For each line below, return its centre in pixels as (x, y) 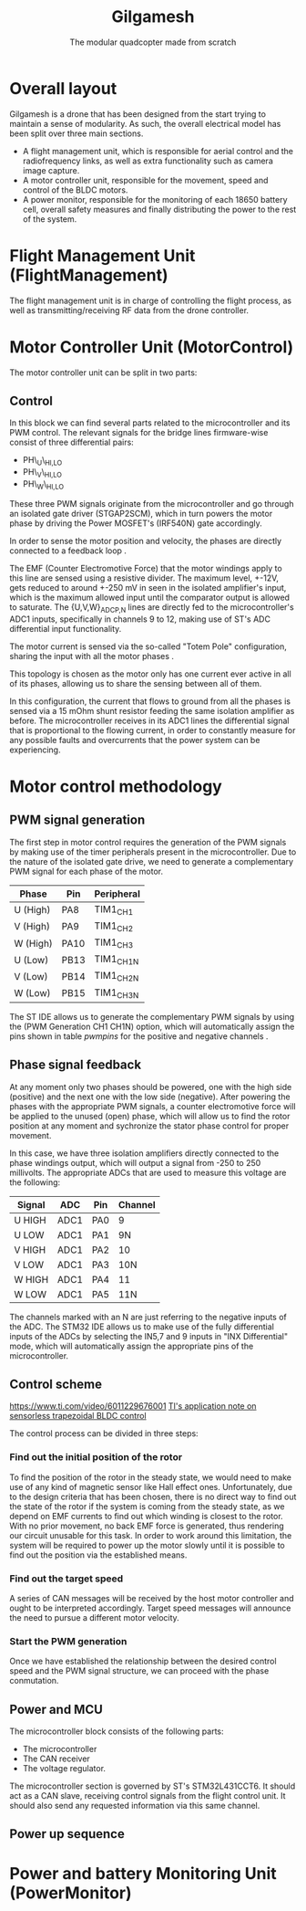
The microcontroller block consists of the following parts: (117, 1731)
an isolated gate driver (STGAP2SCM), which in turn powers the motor (141, 513)
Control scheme (56, 1384)
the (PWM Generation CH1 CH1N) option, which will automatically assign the (152, 1026)
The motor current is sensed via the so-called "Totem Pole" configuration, (148, 646)
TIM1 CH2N (117, 976)
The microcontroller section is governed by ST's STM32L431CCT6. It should (153, 1786)
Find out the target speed (66, 1579)
